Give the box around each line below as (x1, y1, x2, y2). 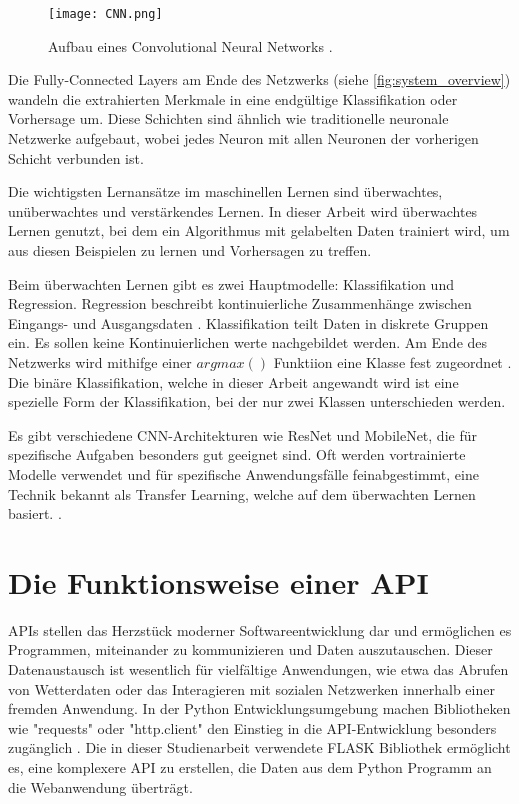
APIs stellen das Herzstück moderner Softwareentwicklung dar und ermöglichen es (8, 619, 512, 640)
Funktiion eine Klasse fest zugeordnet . (273, 351, 512, 372)
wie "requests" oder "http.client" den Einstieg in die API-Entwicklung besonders (8, 717, 497, 738)
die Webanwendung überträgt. (8, 776, 193, 797)
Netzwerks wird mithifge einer (8, 351, 192, 372)
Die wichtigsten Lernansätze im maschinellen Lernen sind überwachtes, (8, 181, 443, 202)
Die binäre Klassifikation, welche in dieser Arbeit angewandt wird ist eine (8, 371, 459, 392)
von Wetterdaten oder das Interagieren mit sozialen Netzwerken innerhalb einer (8, 678, 495, 699)
